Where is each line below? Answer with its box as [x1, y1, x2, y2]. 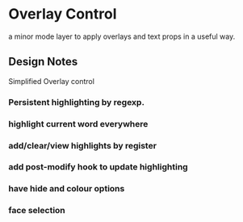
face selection [8, 205, 66, 216]
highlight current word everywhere [8, 118, 149, 129]
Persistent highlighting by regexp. [8, 96, 145, 107]
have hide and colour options [8, 183, 125, 195]
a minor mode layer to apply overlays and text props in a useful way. [8, 31, 236, 41]
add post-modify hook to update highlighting [8, 161, 188, 173]
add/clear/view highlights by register [8, 140, 157, 151]
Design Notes [8, 55, 78, 69]
